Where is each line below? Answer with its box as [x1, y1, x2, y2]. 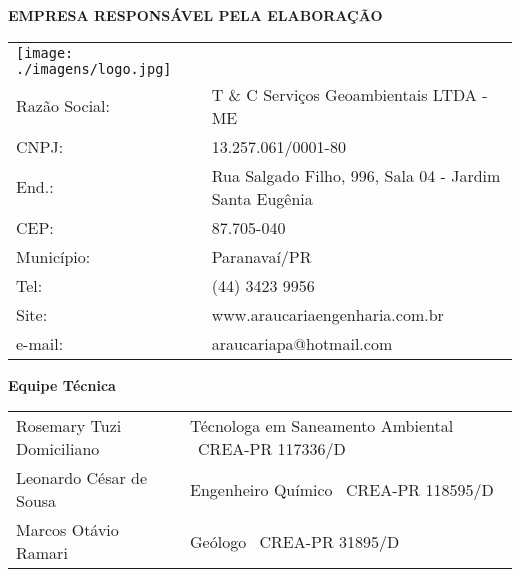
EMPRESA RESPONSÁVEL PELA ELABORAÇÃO [8, 5, 383, 25]
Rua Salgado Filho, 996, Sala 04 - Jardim [211, 163, 501, 187]
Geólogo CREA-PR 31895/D [190, 529, 400, 553]
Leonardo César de [16, 466, 148, 490]
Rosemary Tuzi [16, 414, 122, 438]
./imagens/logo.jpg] [16, 60, 172, 77]
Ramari [16, 541, 68, 565]
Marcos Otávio [16, 518, 119, 542]
